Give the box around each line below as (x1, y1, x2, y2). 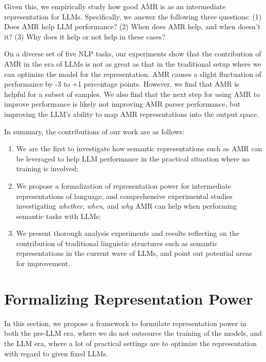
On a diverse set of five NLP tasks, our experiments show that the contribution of (4, 48, 261, 59)
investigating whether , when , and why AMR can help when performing (16, 200, 237, 211)
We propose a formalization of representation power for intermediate (16, 180, 232, 191)
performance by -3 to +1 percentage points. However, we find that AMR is (4, 78, 239, 89)
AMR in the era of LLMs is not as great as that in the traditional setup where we (4, 58, 261, 69)
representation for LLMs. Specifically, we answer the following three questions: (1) (4, 11, 262, 22)
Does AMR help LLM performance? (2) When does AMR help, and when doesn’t (4, 21, 261, 32)
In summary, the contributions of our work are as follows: (4, 126, 185, 136)
